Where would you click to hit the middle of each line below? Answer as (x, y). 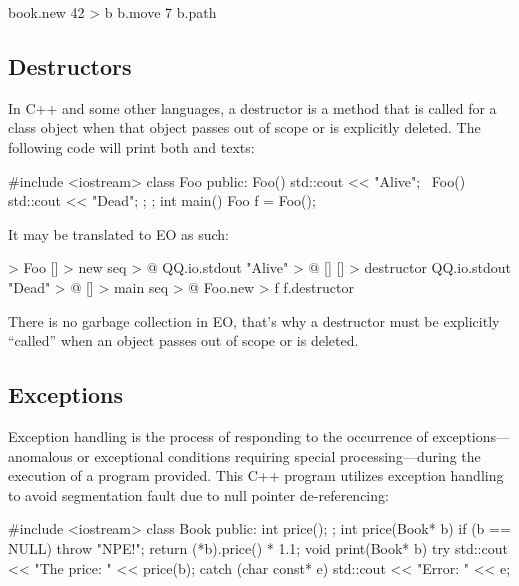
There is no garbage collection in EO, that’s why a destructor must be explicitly (254, 320)
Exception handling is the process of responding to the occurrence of (218, 435)
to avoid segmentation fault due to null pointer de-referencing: (198, 494)
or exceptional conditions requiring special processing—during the (279, 455)
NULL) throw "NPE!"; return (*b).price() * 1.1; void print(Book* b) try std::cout (258, 547)
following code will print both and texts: (131, 146)
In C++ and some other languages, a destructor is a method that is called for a (252, 107)
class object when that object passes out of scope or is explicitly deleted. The (244, 127)
